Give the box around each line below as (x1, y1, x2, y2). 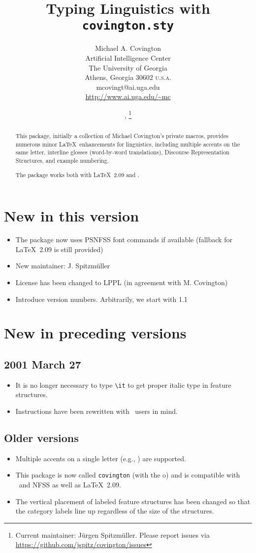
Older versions (4, 430, 79, 445)
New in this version (4, 206, 139, 226)
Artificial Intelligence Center (85, 53, 171, 63)
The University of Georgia (89, 62, 167, 73)
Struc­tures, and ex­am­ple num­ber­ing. (15, 156, 109, 165)
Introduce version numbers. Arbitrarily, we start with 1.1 (15, 294, 188, 304)
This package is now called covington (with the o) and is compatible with (15, 470, 240, 480)
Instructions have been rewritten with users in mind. (15, 406, 178, 416)
